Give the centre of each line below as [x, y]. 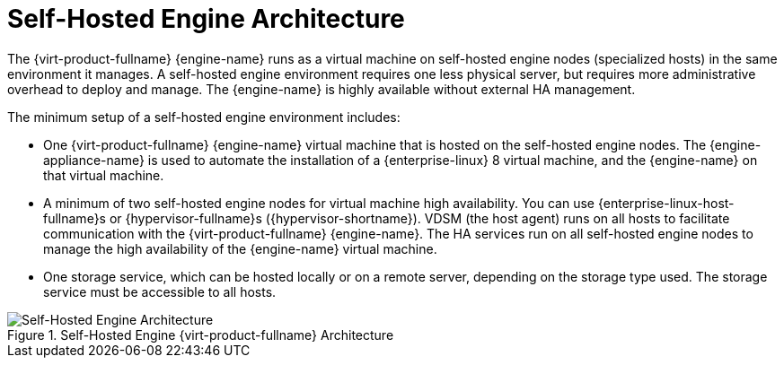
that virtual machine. [104, 175]
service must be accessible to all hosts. [160, 291]
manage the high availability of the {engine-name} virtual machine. [240, 248]
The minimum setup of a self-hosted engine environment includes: [204, 117]
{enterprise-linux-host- [666, 203]
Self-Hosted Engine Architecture [206, 19]
